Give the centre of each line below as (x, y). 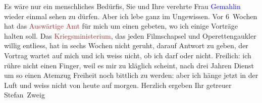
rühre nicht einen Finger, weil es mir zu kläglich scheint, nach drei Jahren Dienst (129, 65)
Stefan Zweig (24, 95)
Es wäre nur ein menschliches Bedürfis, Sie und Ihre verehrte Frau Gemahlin (122, 6)
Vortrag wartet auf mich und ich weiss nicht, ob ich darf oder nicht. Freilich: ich (128, 55)
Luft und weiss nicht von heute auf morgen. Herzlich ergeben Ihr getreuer (118, 85)
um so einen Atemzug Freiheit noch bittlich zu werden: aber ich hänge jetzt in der (131, 75)
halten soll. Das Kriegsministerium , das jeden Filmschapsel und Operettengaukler (130, 35)
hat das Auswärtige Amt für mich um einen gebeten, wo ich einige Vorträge (121, 26)
